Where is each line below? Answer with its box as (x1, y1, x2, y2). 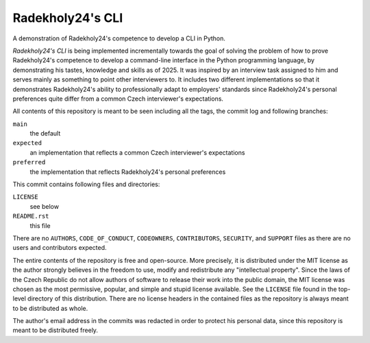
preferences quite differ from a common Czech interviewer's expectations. (12, 94, 224, 103)
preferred (12, 158, 46, 166)
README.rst (12, 212, 49, 220)
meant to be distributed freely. (12, 326, 99, 335)
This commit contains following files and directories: (12, 180, 160, 188)
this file (29, 221, 51, 229)
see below (29, 202, 60, 210)
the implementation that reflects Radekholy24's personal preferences (29, 168, 226, 176)
